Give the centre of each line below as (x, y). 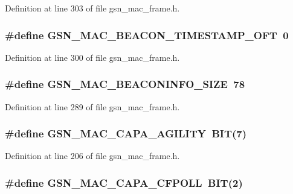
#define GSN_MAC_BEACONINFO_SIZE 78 (125, 84)
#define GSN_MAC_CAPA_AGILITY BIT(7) (126, 133)
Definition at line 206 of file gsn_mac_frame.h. (92, 156)
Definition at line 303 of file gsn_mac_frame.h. (92, 8)
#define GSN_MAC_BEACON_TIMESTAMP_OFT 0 (147, 35)
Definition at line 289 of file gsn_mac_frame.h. (92, 106)
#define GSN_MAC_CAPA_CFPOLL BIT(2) (124, 182)
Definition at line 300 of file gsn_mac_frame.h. (92, 57)
